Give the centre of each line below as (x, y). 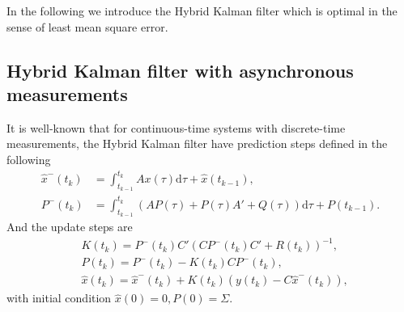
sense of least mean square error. (87, 26)
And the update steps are (70, 227)
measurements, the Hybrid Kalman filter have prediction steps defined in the (197, 143)
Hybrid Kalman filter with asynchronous (180, 70)
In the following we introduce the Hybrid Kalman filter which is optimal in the (202, 11)
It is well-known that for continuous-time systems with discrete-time (176, 127)
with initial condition (59, 298)
